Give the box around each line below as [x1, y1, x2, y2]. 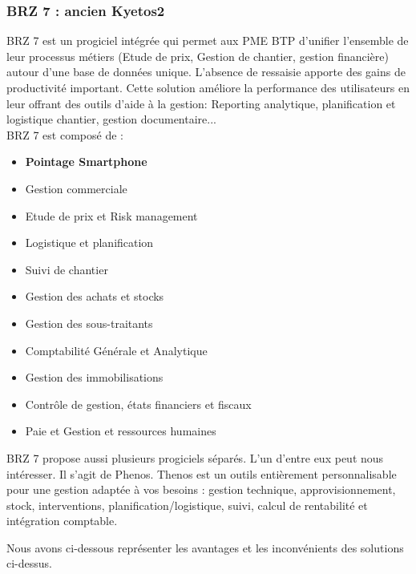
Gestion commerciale [25, 180, 127, 196]
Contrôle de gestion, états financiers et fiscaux [25, 395, 252, 412]
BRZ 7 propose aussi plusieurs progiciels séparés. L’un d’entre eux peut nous [6, 449, 384, 466]
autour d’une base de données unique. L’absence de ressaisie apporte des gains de [6, 63, 406, 80]
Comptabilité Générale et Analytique [25, 342, 208, 358]
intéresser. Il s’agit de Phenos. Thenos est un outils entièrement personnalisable [6, 465, 397, 482]
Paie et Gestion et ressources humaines [25, 422, 216, 439]
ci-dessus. [6, 555, 52, 572]
